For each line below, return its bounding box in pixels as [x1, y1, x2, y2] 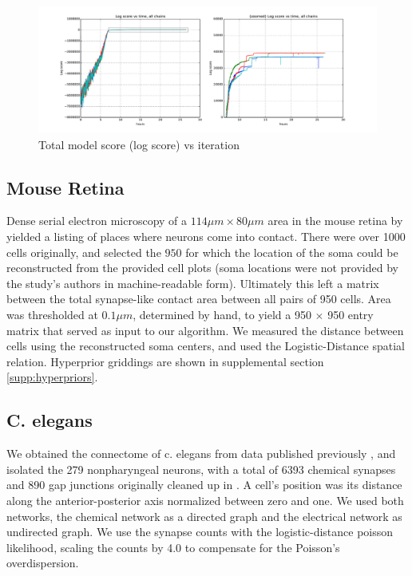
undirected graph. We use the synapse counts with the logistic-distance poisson [6, 523, 394, 540]
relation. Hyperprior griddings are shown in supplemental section [6, 353, 324, 369]
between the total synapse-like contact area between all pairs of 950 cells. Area [6, 290, 391, 307]
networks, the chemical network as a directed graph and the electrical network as [6, 507, 402, 524]
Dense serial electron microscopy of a [6, 212, 188, 229]
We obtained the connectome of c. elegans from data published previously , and [6, 445, 396, 462]
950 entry [327, 306, 374, 322]
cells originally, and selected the [6, 243, 161, 260]
